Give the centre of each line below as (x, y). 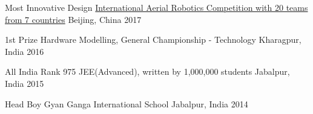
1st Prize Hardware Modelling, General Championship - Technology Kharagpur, (153, 40)
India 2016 (25, 51)
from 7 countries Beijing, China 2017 (73, 19)
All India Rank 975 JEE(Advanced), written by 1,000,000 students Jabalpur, (147, 71)
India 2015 (25, 83)
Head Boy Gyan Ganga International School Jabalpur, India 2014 (127, 103)
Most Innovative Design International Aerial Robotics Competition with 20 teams (156, 7)
